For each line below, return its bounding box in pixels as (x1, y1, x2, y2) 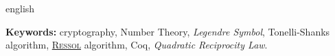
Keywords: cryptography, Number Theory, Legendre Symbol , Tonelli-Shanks (5, 24, 330, 38)
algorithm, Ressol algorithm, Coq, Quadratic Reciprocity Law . (5, 38, 268, 52)
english (5, 1, 35, 15)
